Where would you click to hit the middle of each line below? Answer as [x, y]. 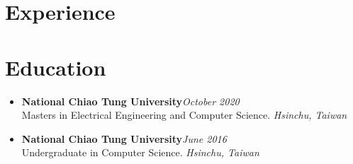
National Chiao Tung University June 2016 [124, 138]
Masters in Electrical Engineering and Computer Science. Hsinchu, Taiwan [184, 115]
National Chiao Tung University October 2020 [130, 101]
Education [56, 67]
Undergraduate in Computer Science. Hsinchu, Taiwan [140, 152]
